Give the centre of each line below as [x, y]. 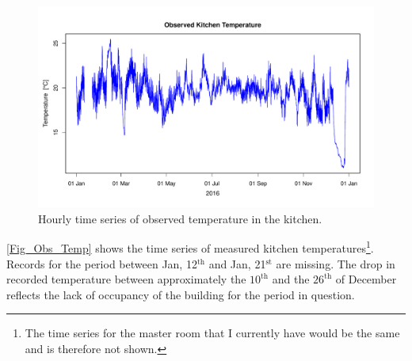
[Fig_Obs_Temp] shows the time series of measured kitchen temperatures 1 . [190, 247]
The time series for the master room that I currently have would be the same [212, 333]
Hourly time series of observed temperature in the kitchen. [180, 218]
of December [366, 279]
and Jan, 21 [237, 263]
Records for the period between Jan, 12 [102, 263]
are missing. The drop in [336, 263]
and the [291, 279]
